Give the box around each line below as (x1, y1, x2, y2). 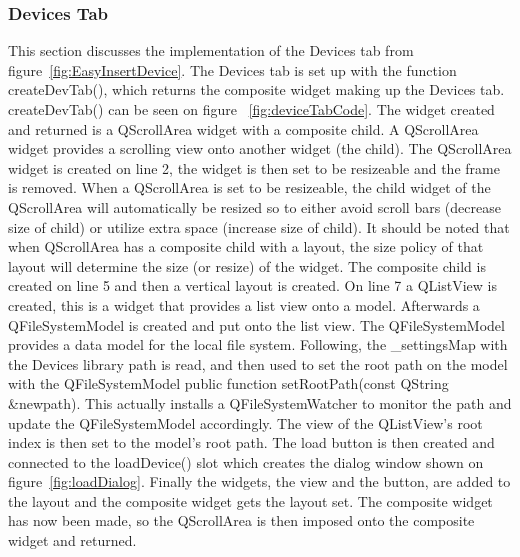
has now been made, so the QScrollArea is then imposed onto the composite (8, 510, 475, 531)
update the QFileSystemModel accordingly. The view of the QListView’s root (8, 412, 483, 433)
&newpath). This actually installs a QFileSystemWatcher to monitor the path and (8, 392, 512, 413)
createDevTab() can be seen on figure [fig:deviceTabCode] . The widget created (8, 99, 495, 119)
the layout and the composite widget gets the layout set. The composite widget (8, 490, 493, 511)
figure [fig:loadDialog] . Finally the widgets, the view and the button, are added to (8, 471, 511, 492)
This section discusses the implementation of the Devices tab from (8, 40, 414, 61)
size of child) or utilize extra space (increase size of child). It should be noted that (8, 216, 510, 237)
